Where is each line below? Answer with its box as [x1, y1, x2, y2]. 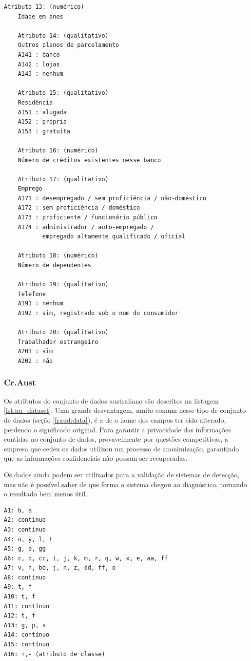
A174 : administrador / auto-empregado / [18, 223, 154, 231]
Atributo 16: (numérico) [18, 147, 98, 154]
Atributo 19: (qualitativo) [18, 281, 109, 288]
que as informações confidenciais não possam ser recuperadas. [4, 453, 188, 463]
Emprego [18, 185, 42, 192]
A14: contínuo [4, 631, 50, 639]
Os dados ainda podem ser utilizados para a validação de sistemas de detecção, [4, 469, 240, 479]
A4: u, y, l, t [4, 535, 53, 543]
